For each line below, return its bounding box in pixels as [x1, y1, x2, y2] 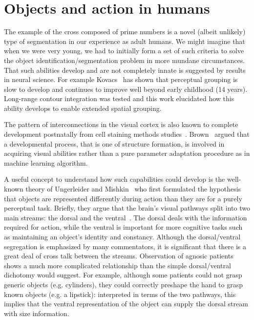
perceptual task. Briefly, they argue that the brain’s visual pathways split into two [4, 203, 250, 213]
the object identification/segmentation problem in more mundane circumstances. [4, 55, 245, 65]
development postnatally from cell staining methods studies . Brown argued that [4, 129, 250, 139]
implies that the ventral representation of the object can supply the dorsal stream [4, 299, 248, 309]
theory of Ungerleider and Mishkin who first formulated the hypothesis [25, 184, 241, 194]
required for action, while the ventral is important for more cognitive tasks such [4, 222, 243, 232]
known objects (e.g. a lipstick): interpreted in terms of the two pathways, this [4, 289, 236, 299]
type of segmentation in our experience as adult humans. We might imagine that [4, 36, 245, 46]
